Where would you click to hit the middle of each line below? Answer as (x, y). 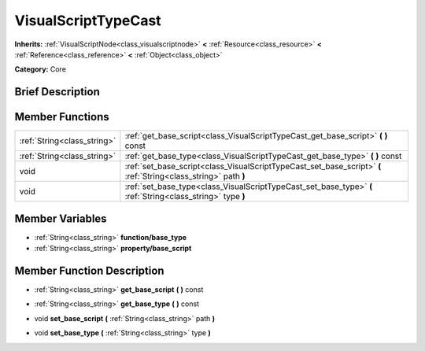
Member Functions (62, 117)
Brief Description (57, 92)
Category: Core (41, 69)
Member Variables (61, 218)
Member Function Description (89, 270)
